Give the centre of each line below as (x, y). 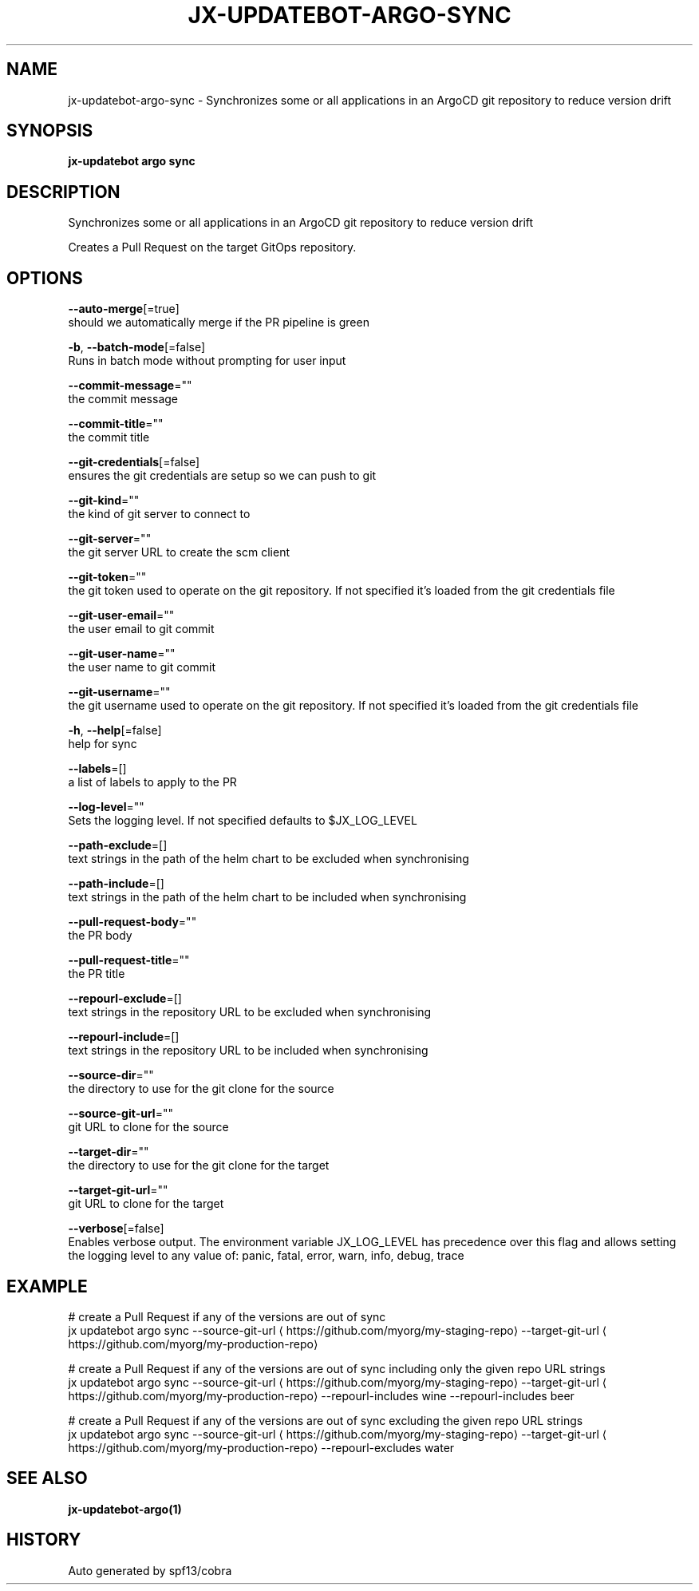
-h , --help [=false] (115, 730)
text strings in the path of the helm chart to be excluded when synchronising (269, 859)
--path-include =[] (116, 884)
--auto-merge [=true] (124, 309)
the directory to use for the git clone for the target (199, 1166)
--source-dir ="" (111, 1075)
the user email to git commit (141, 629)
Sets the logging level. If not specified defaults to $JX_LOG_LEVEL (243, 821)
